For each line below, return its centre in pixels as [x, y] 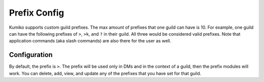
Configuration [31, 55]
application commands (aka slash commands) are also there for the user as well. [90, 41]
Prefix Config [37, 13]
